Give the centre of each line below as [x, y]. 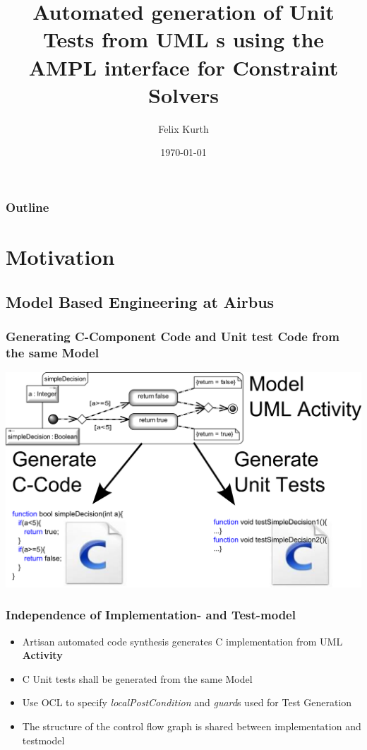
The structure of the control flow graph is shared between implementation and [192, 726]
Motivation [60, 256]
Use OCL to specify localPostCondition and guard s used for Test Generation [187, 702]
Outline [28, 207]
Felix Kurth [183, 128]
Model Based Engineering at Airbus [140, 301]
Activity [42, 655]
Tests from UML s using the [183, 39]
